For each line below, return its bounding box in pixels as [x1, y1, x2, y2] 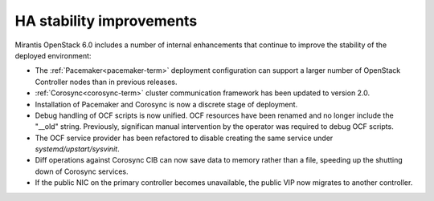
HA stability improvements [14, 12, 198, 30]
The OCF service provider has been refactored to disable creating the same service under [35, 133, 334, 143]
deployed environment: [14, 50, 92, 60]
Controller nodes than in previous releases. [35, 77, 178, 86]
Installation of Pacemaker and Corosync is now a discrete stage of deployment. [35, 99, 298, 109]
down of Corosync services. [35, 167, 129, 176]
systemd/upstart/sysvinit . [35, 144, 120, 154]
